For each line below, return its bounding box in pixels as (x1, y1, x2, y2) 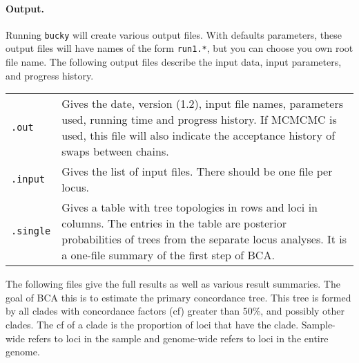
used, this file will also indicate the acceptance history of (61, 127, 336, 144)
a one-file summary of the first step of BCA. (61, 247, 275, 263)
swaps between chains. (61, 143, 169, 160)
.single (11, 225, 51, 237)
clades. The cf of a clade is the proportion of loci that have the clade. (6, 317, 299, 332)
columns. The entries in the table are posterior (61, 215, 287, 232)
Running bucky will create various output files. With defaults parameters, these (6, 27, 342, 41)
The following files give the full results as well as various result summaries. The (6, 277, 340, 291)
